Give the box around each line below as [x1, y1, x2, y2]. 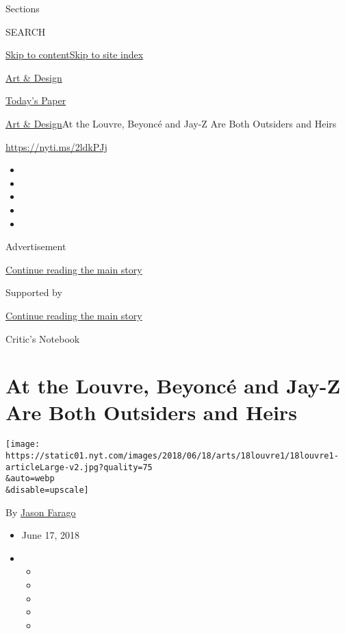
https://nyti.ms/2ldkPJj [5, 139, 107, 154]
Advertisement [5, 239, 66, 254]
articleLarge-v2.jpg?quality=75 [5, 462, 153, 472]
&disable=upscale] [5, 485, 89, 496]
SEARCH [5, 24, 46, 38]
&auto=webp [5, 474, 55, 484]
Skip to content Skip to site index [5, 47, 144, 62]
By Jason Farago [5, 504, 76, 519]
